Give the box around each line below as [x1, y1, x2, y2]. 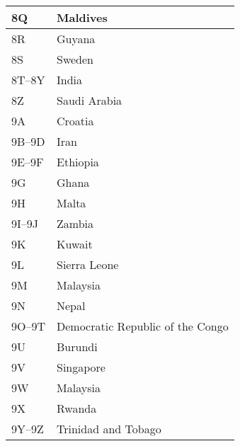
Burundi [57, 338, 98, 355]
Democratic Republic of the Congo [57, 318, 229, 334]
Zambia [57, 215, 94, 231]
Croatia [57, 113, 94, 129]
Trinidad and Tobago [57, 421, 161, 437]
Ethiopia [57, 154, 99, 170]
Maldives [57, 9, 108, 25]
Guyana [57, 30, 96, 47]
